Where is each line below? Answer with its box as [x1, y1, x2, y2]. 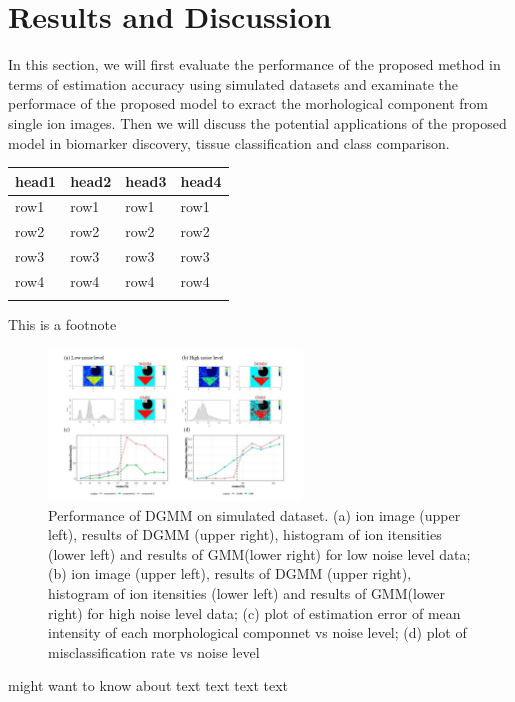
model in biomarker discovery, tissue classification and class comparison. [8, 132, 450, 153]
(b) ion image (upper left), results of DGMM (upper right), [48, 563, 412, 584]
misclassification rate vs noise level [48, 641, 260, 662]
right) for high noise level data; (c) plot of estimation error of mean [48, 602, 461, 623]
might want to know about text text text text [8, 675, 288, 696]
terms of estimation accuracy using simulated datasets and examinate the [8, 73, 459, 94]
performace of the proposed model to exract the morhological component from [8, 93, 488, 114]
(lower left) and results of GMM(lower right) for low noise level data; [48, 543, 471, 564]
